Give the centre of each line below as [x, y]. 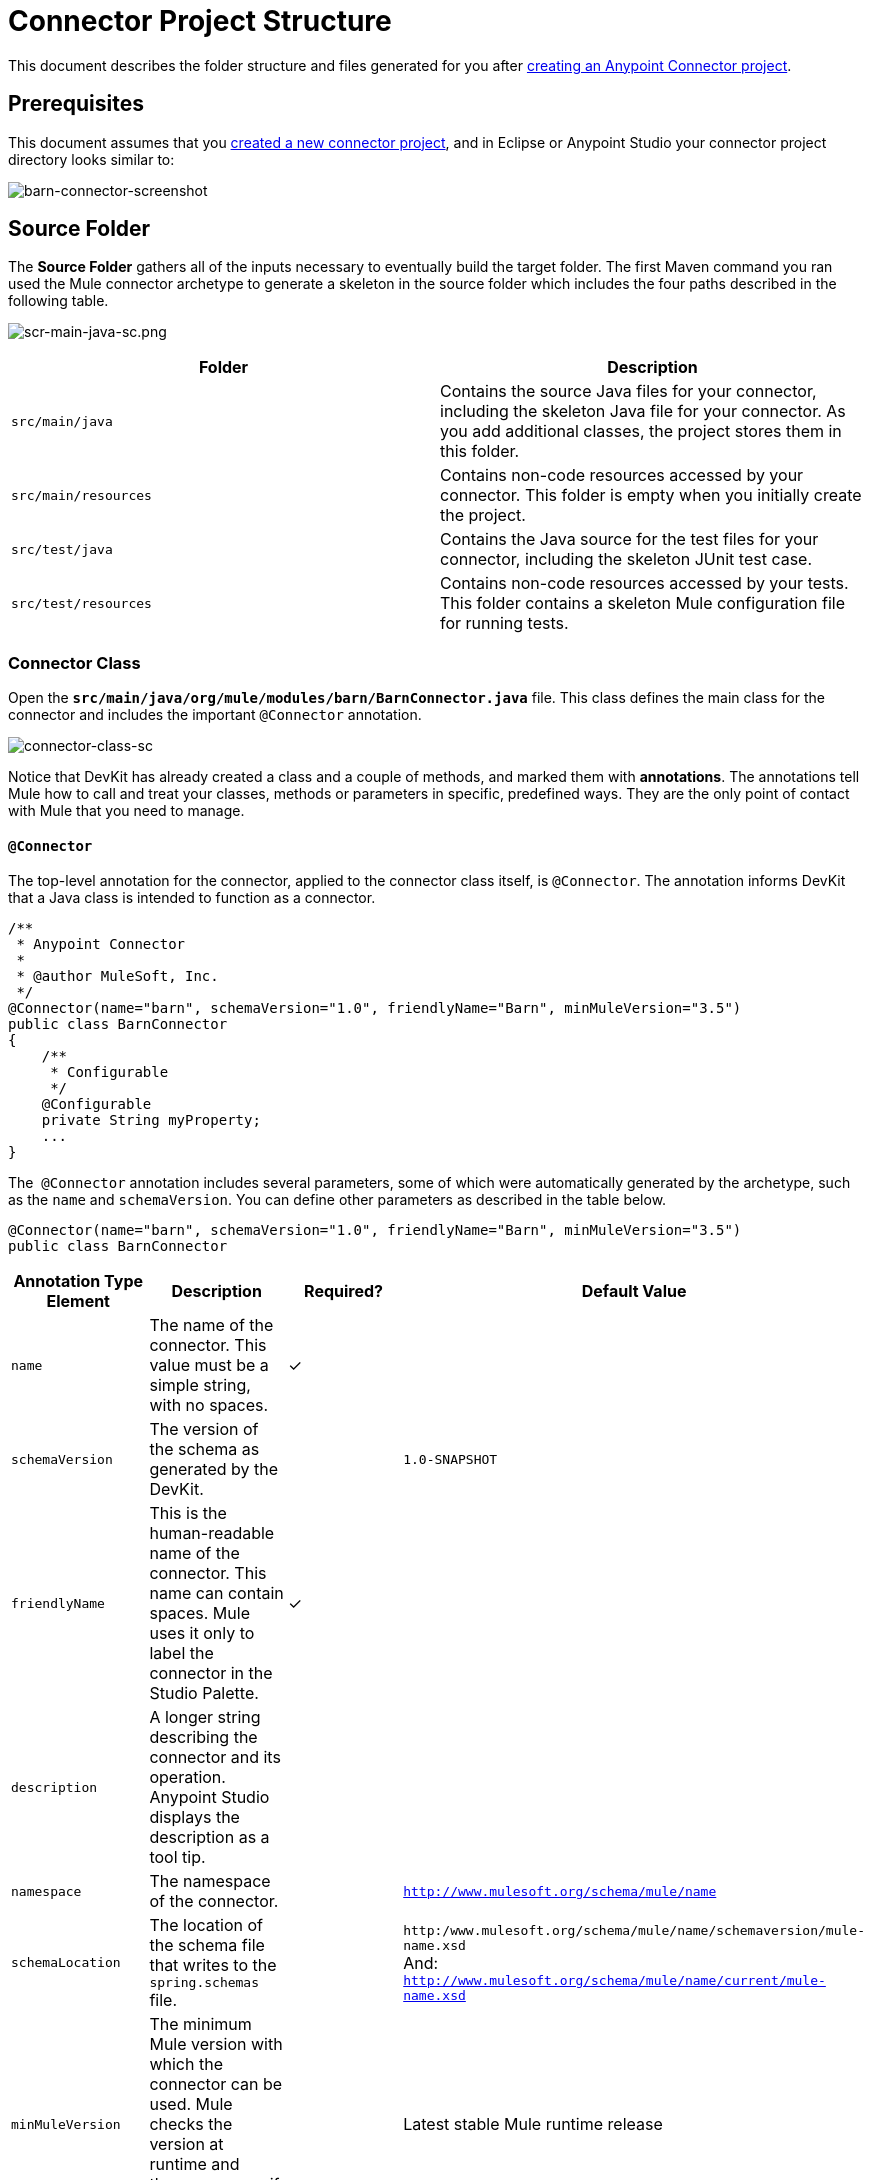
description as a [209, 1837]
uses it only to [202, 1633]
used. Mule [191, 2104]
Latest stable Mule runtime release [533, 2124]
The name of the [211, 1325]
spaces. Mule [199, 1613]
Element [78, 1301]
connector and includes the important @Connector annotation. [215, 715]
